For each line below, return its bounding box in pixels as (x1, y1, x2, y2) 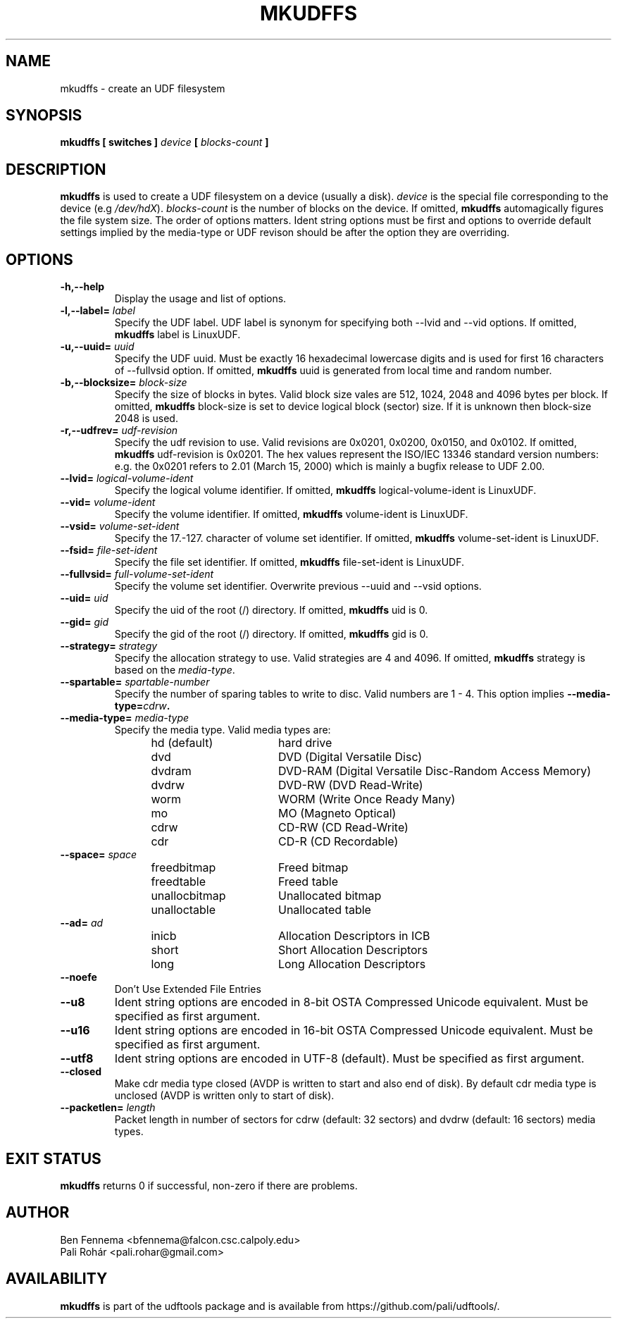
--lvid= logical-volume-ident (60, 472, 194, 485)
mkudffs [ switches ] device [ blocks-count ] (60, 136, 269, 149)
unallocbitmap (151, 889, 226, 903)
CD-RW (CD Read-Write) (278, 820, 409, 835)
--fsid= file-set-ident (60, 544, 158, 557)
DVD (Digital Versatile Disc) (278, 750, 423, 765)
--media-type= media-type (60, 712, 189, 724)
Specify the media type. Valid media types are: (114, 724, 331, 736)
